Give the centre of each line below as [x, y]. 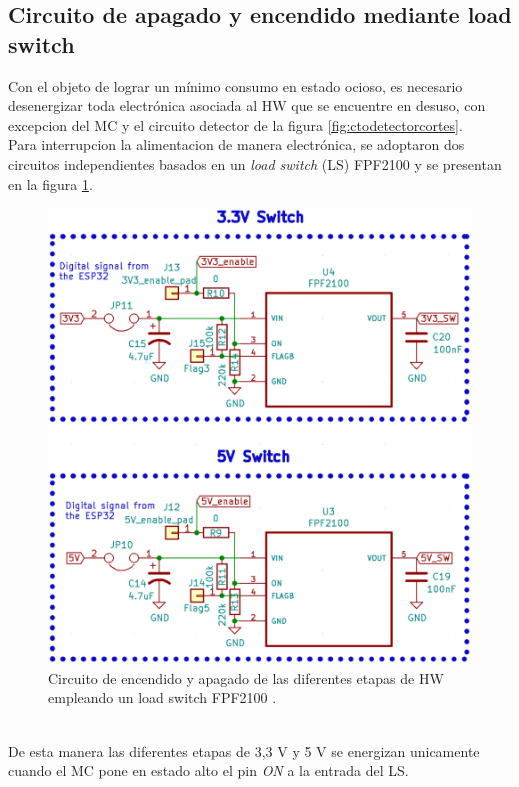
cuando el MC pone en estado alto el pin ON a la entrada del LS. [208, 770]
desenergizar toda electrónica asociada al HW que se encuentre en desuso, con [247, 105]
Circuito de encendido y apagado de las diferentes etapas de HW [246, 677]
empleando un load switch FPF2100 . [162, 697]
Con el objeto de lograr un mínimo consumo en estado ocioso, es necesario [235, 85]
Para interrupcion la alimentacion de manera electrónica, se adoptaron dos [236, 144]
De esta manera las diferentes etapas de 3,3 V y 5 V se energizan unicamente [244, 750]
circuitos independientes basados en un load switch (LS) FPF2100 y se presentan [255, 163]
